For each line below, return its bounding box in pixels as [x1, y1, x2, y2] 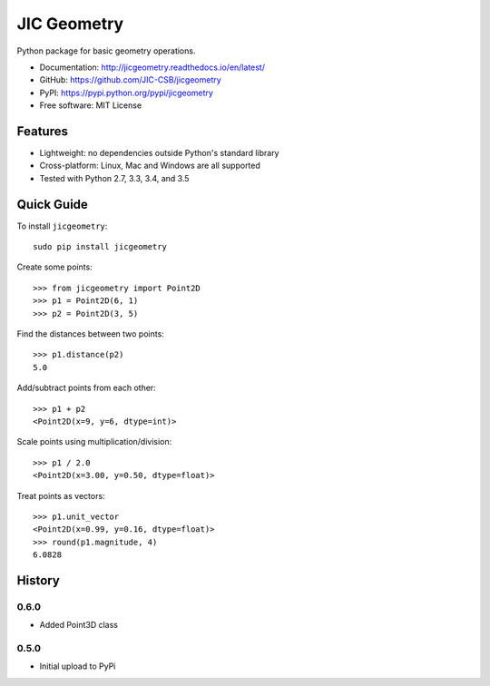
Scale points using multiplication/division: [16, 436, 172, 447]
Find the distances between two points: [16, 328, 165, 339]
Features [16, 123, 68, 139]
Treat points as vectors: [16, 490, 105, 501]
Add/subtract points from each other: [16, 382, 156, 394]
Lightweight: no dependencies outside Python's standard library [39, 148, 279, 159]
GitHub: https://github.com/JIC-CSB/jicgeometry [39, 74, 221, 85]
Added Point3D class [39, 620, 118, 631]
